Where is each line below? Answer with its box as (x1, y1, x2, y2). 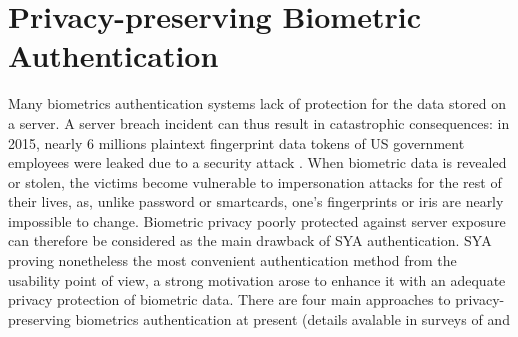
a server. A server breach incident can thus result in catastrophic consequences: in (8, 112, 510, 133)
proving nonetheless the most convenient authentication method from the (8, 250, 457, 271)
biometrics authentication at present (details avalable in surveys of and (75, 308, 510, 329)
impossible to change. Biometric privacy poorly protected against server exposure (8, 210, 506, 231)
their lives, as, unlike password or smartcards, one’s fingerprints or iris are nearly (8, 191, 504, 212)
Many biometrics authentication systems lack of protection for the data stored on (8, 93, 506, 114)
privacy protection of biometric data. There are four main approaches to (8, 289, 451, 310)
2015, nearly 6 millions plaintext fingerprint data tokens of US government (8, 132, 465, 153)
